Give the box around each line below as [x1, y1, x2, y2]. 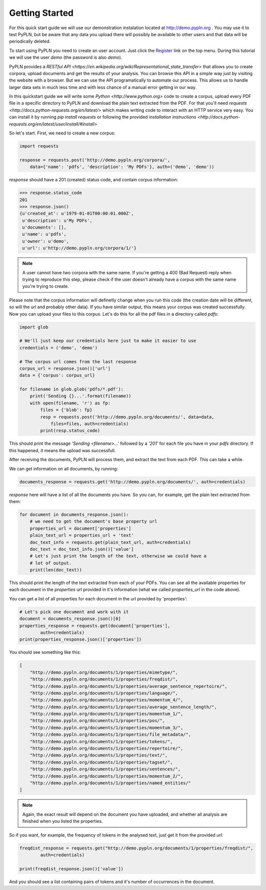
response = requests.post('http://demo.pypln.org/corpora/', [19, 157, 170, 163]
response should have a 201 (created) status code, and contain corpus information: [9, 177, 178, 183]
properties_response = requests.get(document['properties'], [19, 623, 170, 629]
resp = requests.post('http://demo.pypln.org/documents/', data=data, [40, 414, 214, 420]
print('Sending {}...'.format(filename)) [30, 393, 132, 399]
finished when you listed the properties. [22, 818, 103, 824]
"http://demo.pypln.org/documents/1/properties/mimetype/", [30, 670, 178, 675]
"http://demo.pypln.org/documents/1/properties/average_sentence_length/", [30, 704, 217, 710]
